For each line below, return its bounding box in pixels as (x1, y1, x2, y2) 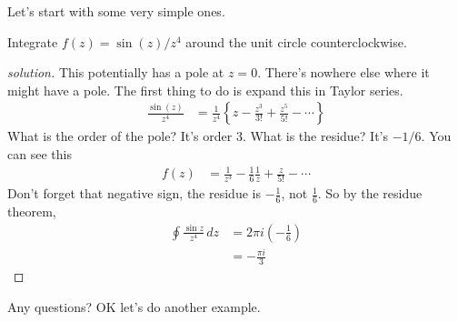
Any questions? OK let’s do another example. (7, 297, 261, 316)
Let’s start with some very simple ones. (7, 2, 225, 20)
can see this (7, 145, 72, 163)
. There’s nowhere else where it (257, 63, 430, 82)
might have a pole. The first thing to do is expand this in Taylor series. (7, 80, 403, 99)
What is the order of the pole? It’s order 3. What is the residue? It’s (7, 126, 389, 146)
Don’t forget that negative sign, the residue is (7, 184, 261, 203)
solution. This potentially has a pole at (7, 63, 224, 82)
